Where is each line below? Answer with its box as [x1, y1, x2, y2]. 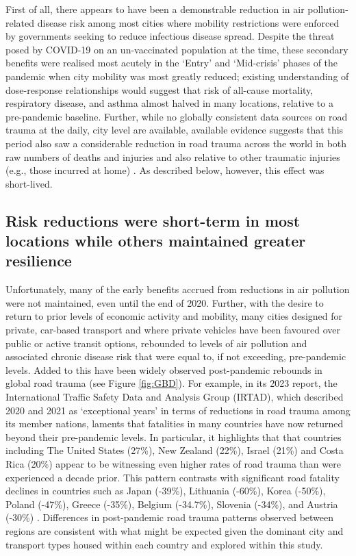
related [5, 15, 35, 29]
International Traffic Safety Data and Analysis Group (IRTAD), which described [5, 390, 344, 404]
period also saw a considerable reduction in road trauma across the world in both [5, 136, 347, 150]
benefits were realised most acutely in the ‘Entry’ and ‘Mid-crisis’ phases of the [5, 55, 338, 70]
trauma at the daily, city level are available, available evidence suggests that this [5, 123, 344, 137]
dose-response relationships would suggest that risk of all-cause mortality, [5, 82, 314, 97]
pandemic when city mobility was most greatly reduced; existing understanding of [5, 68, 349, 83]
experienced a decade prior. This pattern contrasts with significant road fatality [5, 470, 340, 484]
